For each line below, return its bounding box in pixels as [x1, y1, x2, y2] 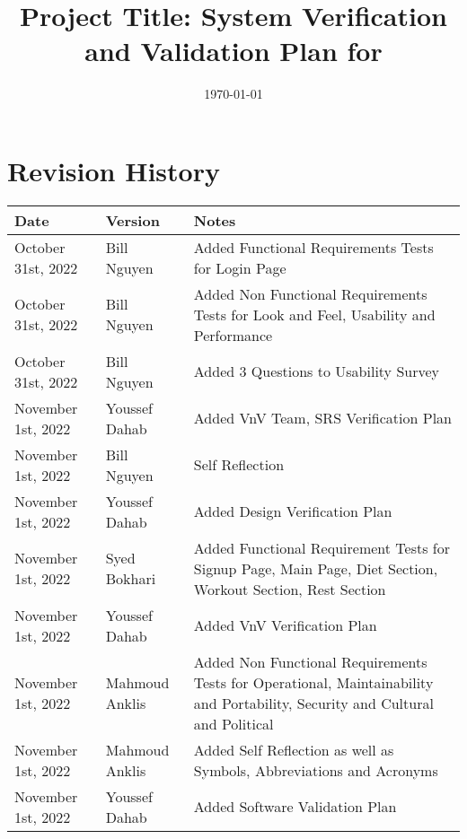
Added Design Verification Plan [193, 501, 392, 522]
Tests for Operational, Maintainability [193, 671, 434, 693]
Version [105, 209, 160, 231]
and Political [193, 712, 274, 734]
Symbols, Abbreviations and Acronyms [193, 759, 438, 781]
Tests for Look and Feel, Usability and [193, 303, 436, 325]
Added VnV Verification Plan [193, 615, 377, 636]
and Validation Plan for [84, 32, 383, 69]
